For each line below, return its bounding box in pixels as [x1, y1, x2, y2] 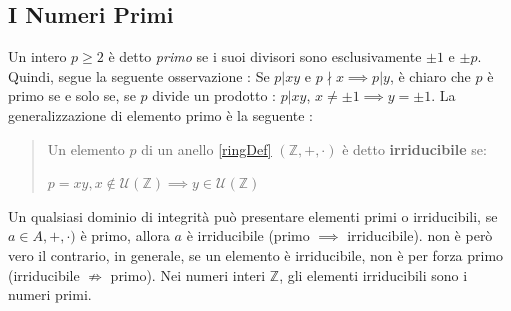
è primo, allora [80, 225, 170, 246]
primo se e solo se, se [8, 85, 136, 106]
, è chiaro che [389, 65, 471, 86]
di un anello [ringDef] [141, 138, 272, 159]
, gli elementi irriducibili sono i [279, 264, 468, 285]
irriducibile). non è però [347, 225, 493, 246]
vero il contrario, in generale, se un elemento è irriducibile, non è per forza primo [8, 244, 504, 265]
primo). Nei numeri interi [110, 264, 266, 285]
